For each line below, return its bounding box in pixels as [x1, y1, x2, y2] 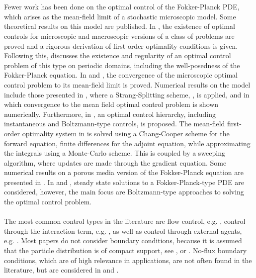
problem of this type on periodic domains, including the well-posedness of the [4, 60, 240, 70]
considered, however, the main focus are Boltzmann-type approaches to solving [4, 186, 244, 197]
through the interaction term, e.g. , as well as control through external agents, [4, 225, 242, 236]
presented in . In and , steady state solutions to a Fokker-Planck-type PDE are [4, 177, 244, 187]
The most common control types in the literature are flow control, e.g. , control [4, 216, 246, 226]
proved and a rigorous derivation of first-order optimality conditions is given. [4, 40, 238, 51]
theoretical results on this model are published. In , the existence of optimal [4, 21, 235, 31]
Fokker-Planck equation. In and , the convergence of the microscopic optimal [4, 70, 238, 80]
